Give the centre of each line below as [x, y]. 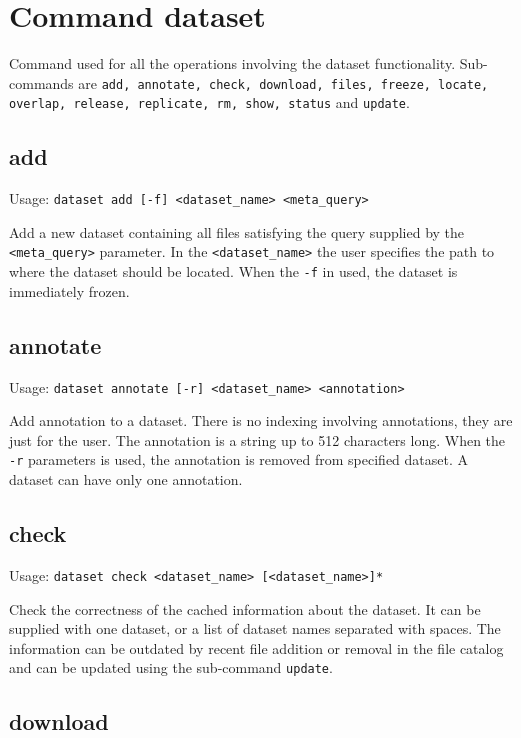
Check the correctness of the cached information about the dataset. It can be [245, 608]
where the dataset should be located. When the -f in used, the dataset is [233, 271]
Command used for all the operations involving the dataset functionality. [232, 63]
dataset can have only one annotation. [126, 479]
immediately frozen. [69, 290]
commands [41, 82]
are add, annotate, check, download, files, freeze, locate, [283, 82]
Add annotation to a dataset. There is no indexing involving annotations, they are [261, 420]
